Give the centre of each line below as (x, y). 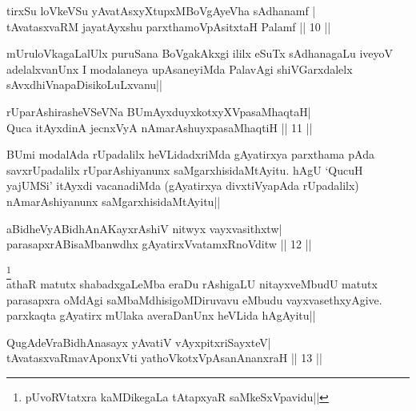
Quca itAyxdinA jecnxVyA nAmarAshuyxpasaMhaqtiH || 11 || (160, 127)
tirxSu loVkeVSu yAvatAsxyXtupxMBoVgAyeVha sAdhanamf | (161, 10)
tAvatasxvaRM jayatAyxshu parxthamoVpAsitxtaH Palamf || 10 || (169, 26)
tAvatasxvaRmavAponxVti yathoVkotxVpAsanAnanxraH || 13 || (164, 358)
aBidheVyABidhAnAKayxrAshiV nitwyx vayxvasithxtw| (144, 228)
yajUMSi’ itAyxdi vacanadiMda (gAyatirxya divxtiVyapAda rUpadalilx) (183, 185)
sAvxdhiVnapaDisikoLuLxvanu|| (84, 85)
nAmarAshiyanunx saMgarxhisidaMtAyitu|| (114, 201)
